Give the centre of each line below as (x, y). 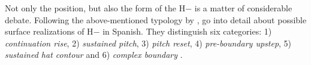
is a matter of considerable (243, 8)
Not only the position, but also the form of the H (95, 8)
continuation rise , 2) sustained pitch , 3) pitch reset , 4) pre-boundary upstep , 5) (148, 43)
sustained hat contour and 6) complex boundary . (94, 55)
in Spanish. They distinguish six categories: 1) (187, 31)
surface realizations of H (49, 31)
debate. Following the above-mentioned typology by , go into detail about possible (156, 19)
